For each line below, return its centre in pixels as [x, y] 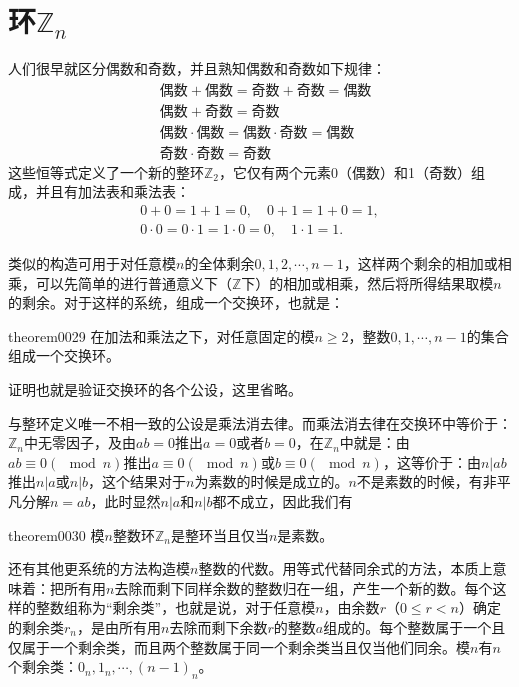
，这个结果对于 [137, 481]
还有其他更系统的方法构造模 [99, 568]
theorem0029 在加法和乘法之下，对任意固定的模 [161, 335]
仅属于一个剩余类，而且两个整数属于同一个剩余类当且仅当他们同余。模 [239, 646]
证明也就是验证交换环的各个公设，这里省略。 [155, 389]
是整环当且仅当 [219, 534]
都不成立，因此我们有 [282, 501]
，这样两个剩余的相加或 [420, 263]
